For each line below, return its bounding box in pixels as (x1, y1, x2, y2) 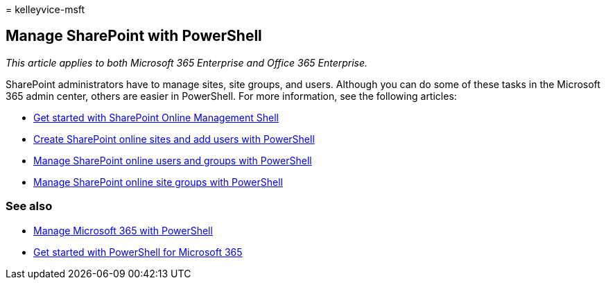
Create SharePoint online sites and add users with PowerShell (33, 132, 315, 145)
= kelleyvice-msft (6, 3, 85, 15)
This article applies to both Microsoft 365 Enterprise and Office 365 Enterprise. (6, 56, 368, 69)
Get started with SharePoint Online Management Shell (33, 111, 279, 123)
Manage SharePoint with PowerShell (6, 27, 262, 45)
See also (6, 199, 53, 214)
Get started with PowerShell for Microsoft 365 (33, 245, 243, 258)
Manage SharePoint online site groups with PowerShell (33, 175, 283, 188)
